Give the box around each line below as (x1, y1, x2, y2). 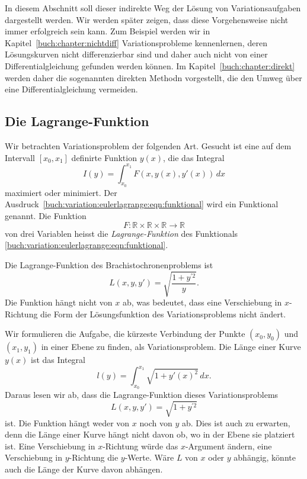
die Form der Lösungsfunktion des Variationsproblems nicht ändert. (40, 307, 286, 320)
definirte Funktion (71, 151, 137, 163)
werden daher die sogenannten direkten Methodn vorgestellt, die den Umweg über (5, 71, 302, 83)
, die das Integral (162, 151, 225, 163)
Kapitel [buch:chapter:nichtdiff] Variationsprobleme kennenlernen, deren (5, 36, 267, 49)
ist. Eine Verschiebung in (5, 439, 95, 452)
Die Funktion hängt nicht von (5, 295, 113, 308)
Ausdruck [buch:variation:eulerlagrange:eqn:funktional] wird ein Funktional (5, 198, 279, 210)
